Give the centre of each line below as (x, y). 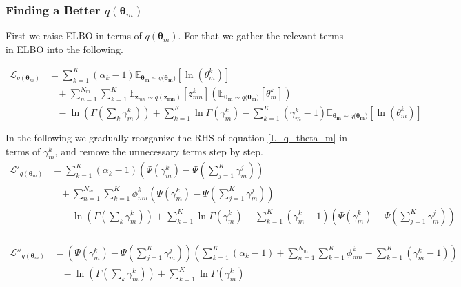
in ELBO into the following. (64, 49)
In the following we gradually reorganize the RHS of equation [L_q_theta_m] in (176, 138)
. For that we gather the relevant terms (261, 36)
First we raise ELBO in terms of (74, 36)
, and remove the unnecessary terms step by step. (159, 151)
